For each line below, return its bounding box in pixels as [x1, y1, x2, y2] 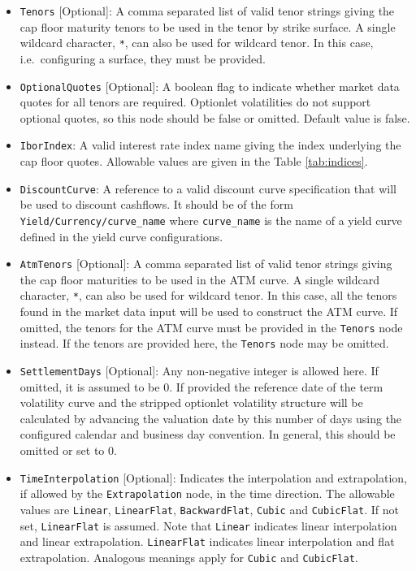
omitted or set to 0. [19, 441, 117, 458]
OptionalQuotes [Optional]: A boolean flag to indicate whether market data [19, 77, 400, 94]
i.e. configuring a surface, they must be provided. [19, 50, 266, 67]
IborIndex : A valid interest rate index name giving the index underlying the [19, 136, 401, 154]
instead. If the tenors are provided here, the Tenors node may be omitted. [19, 335, 389, 352]
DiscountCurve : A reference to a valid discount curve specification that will [19, 180, 396, 197]
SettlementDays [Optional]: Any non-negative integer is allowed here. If [19, 361, 379, 379]
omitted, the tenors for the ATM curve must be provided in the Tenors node [19, 318, 403, 335]
